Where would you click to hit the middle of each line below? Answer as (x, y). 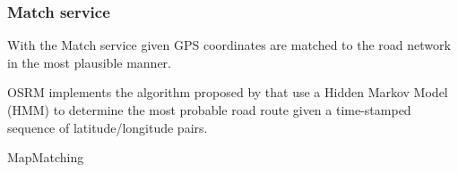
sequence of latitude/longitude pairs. (108, 127)
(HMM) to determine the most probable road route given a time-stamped (209, 110)
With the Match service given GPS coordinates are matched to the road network (229, 45)
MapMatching (46, 157)
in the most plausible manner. (89, 62)
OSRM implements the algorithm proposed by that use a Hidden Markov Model (228, 92)
